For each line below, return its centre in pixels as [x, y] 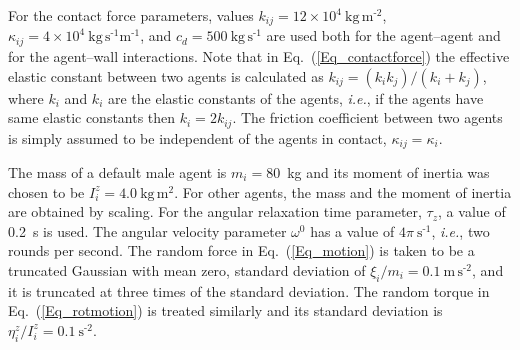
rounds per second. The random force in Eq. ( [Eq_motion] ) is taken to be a [241, 250]
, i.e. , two [460, 230]
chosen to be [46, 191]
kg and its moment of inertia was [388, 172]
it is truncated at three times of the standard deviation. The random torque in [249, 290]
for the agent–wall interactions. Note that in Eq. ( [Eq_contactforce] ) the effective [259, 55]
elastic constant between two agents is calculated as [166, 75]
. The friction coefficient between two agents [367, 117]
